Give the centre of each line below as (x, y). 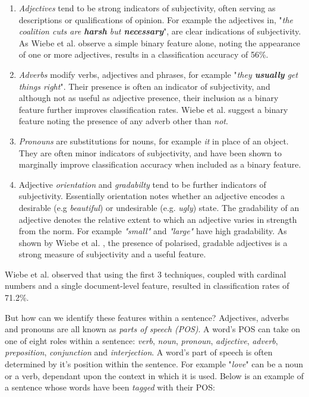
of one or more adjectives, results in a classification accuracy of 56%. (144, 54)
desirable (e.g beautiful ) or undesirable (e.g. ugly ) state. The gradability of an (159, 207)
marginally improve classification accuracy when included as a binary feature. (160, 164)
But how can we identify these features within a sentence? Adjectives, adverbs (147, 317)
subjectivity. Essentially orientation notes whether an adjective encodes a (152, 196)
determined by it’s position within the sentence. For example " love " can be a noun (154, 364)
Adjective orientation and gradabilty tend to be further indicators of (142, 184)
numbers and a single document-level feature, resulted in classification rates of (147, 286)
